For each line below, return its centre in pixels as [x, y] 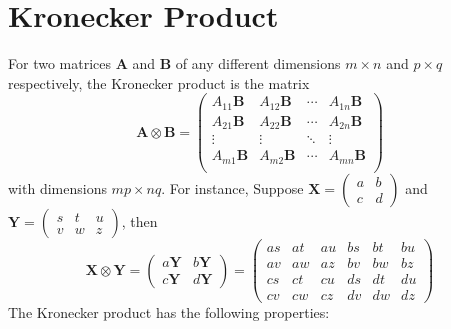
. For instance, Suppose [232, 187]
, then [139, 220]
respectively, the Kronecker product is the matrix [159, 82]
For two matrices [59, 63]
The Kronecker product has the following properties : [169, 312]
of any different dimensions [258, 63]
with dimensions [57, 187]
